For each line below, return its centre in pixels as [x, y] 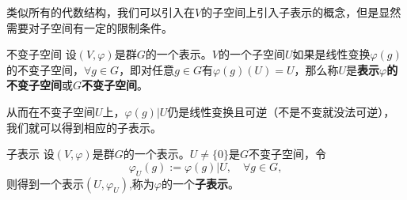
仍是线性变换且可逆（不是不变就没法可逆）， [281, 111]
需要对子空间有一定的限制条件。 [89, 27]
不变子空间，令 [287, 154]
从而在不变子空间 [51, 111]
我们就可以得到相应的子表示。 [84, 127]
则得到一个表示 [45, 183]
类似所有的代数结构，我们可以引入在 [101, 12]
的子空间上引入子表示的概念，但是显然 [301, 12]
